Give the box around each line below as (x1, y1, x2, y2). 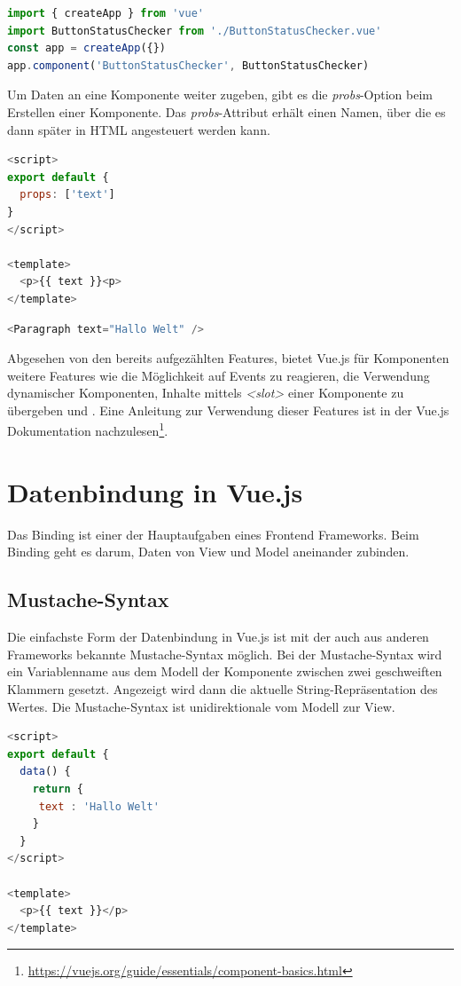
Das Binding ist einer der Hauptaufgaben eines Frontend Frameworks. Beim (7, 525, 419, 543)
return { (32, 782, 83, 795)
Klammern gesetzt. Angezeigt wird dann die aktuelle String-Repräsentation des (7, 680, 438, 698)
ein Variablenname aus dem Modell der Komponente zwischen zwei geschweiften (7, 662, 442, 681)
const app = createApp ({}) (7, 42, 167, 55)
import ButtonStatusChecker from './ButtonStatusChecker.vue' (7, 24, 382, 37)
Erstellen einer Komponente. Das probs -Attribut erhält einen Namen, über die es (7, 102, 446, 121)
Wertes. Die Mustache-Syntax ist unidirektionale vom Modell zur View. (7, 697, 395, 715)
